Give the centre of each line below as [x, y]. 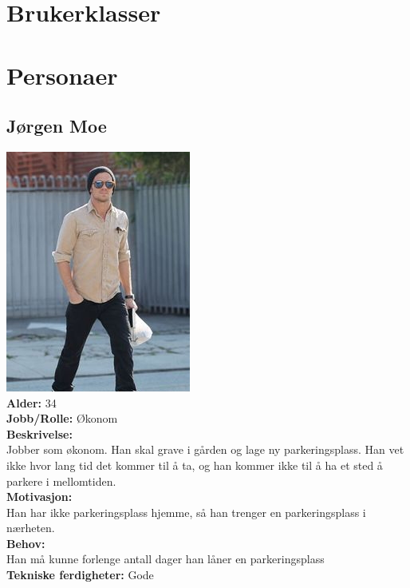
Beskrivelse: [39, 433]
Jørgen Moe [57, 126]
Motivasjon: [39, 497]
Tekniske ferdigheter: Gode [80, 575]
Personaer [62, 75]
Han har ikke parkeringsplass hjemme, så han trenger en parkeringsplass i [186, 512]
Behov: [26, 543]
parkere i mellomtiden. [61, 481]
